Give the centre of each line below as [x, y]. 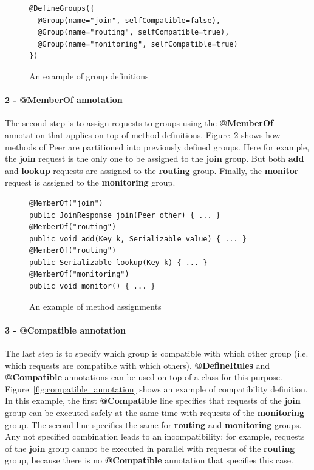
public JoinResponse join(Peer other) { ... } [125, 215]
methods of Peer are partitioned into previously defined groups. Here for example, [157, 146]
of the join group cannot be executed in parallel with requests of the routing [150, 448]
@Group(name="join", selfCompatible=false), [129, 20]
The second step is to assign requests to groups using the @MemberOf [139, 123]
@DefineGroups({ [62, 8]
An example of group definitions [89, 76]
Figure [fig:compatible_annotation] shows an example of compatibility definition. [156, 388]
